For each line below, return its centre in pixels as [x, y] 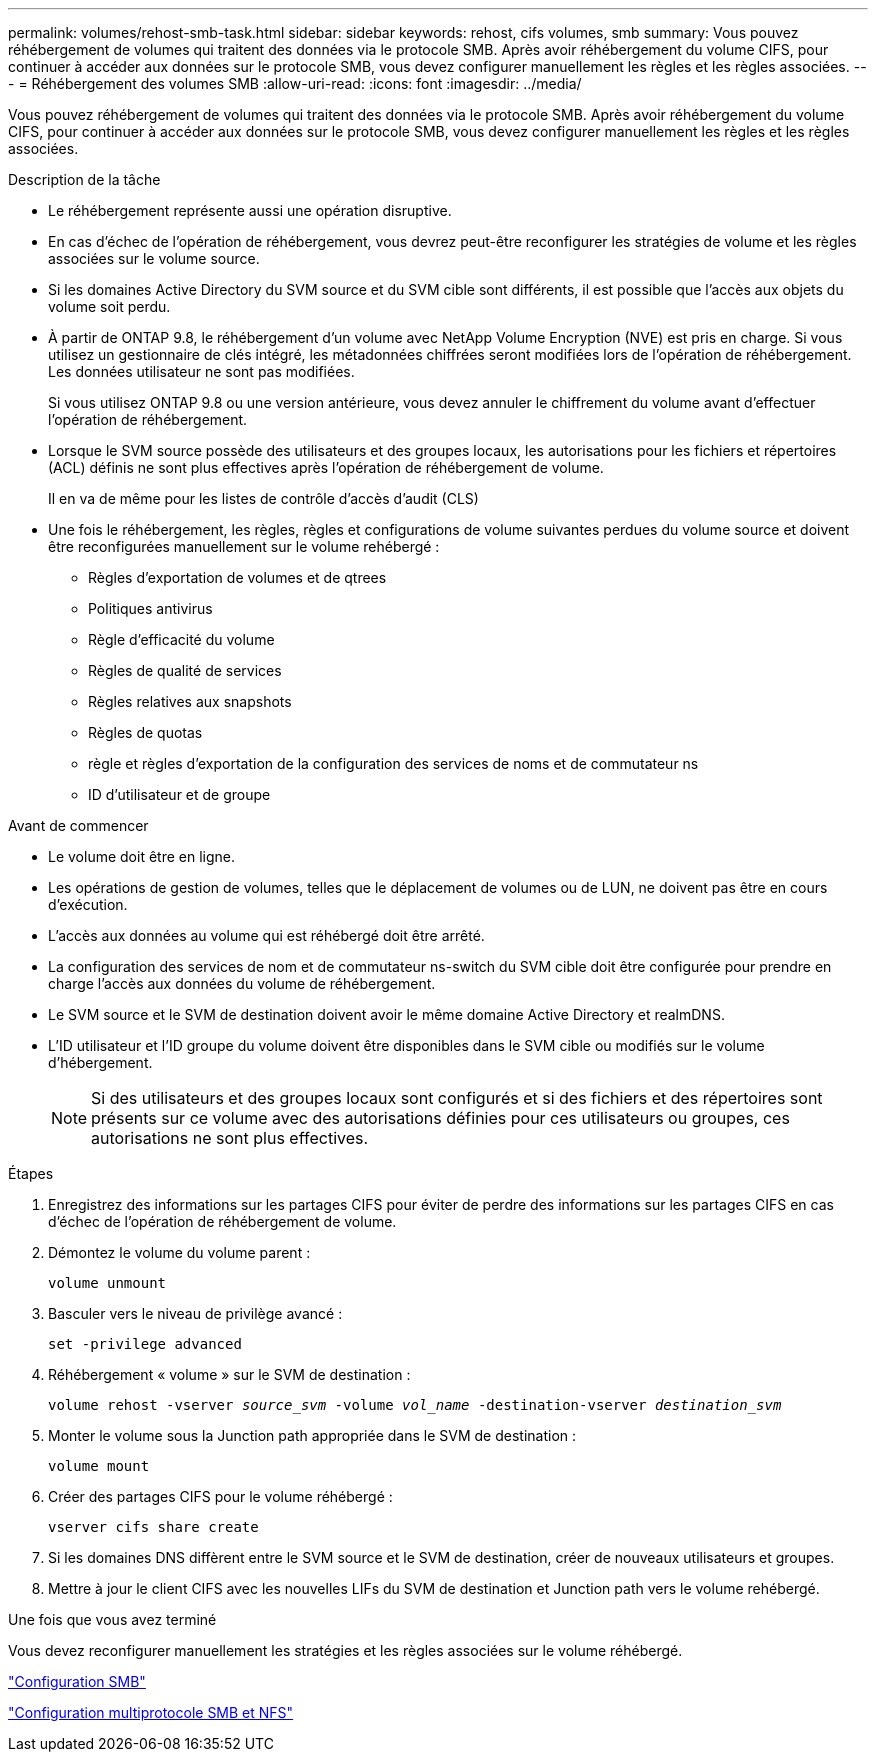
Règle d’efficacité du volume [181, 639]
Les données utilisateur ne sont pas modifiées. [201, 371]
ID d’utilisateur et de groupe [179, 794]
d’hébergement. [100, 1062]
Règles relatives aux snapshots [190, 701]
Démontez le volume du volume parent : [179, 1252]
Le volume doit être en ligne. [141, 856]
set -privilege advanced [145, 1344]
